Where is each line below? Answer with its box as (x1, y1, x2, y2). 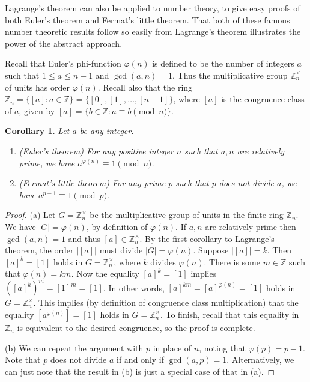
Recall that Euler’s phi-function (5, 57, 121, 70)
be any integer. (79, 124, 134, 137)
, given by (19, 104, 55, 117)
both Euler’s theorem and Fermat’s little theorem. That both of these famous (5, 13, 290, 26)
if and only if (117, 353, 165, 366)
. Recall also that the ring (97, 80, 193, 93)
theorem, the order (5, 244, 74, 256)
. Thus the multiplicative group (172, 68, 288, 81)
